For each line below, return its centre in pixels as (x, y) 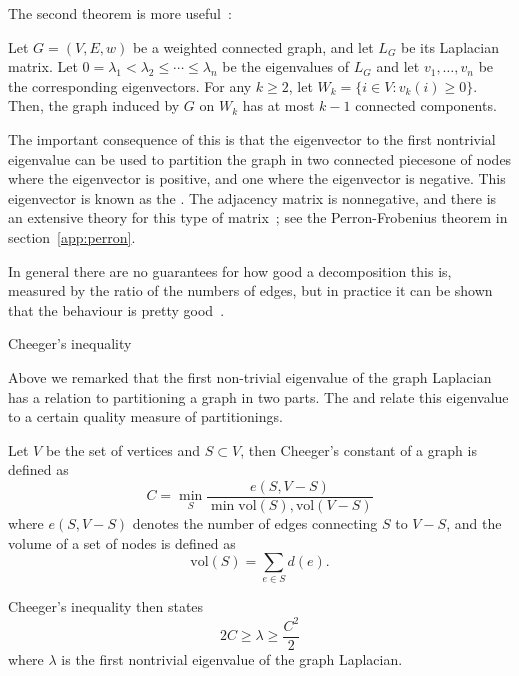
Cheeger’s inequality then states (106, 606)
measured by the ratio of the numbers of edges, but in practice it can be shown (250, 290)
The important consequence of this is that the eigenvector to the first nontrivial (252, 138)
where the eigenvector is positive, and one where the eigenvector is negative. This (257, 178)
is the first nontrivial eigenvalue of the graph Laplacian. (232, 658)
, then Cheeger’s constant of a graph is (358, 449)
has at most (278, 105)
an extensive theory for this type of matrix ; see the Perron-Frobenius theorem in (258, 217)
